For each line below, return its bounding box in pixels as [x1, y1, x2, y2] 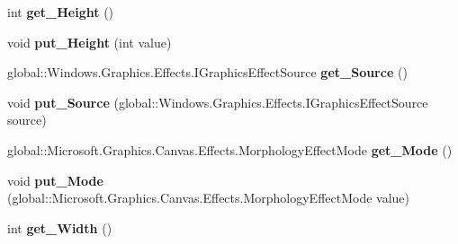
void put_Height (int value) [7, 32, 172, 51]
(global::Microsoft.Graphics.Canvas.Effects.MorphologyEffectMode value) [7, 188, 410, 207]
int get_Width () [7, 218, 112, 237]
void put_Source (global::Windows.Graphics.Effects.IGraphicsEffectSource [7, 92, 428, 111]
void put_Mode [7, 170, 103, 189]
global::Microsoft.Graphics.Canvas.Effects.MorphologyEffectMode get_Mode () [7, 140, 453, 159]
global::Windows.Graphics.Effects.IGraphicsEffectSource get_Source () [7, 63, 408, 82]
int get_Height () [7, 3, 114, 21]
